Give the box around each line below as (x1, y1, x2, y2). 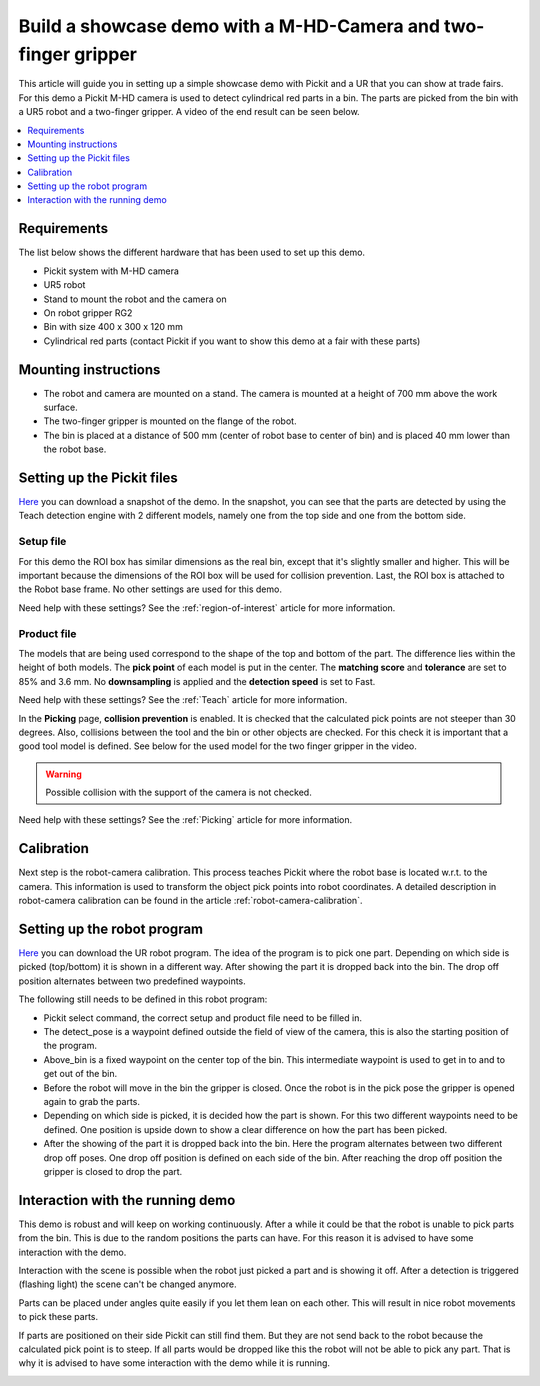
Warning (45, 768, 82, 780)
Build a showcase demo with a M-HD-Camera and (18, 15, 440, 37)
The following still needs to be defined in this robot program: (18, 993, 268, 1005)
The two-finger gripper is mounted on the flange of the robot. (43, 415, 297, 427)
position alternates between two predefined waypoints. (18, 975, 247, 987)
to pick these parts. (18, 1311, 99, 1323)
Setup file (18, 535, 67, 549)
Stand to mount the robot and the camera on (43, 293, 227, 305)
